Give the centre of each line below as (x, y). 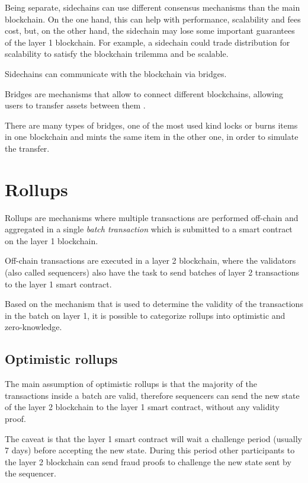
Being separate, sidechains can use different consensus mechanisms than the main (153, 7)
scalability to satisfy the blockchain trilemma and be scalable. (117, 54)
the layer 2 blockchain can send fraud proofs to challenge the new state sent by (148, 461)
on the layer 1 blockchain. (52, 240)
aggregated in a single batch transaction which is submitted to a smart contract (149, 229)
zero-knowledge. (33, 327)
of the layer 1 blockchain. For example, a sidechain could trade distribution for (147, 42)
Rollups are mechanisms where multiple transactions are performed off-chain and (152, 217)
